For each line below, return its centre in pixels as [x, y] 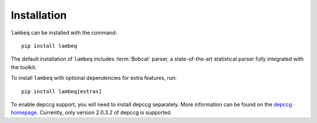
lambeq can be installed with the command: [64, 33]
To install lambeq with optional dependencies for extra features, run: [94, 78]
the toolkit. [24, 67]
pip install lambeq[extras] [62, 91]
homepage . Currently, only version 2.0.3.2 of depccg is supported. [92, 113]
